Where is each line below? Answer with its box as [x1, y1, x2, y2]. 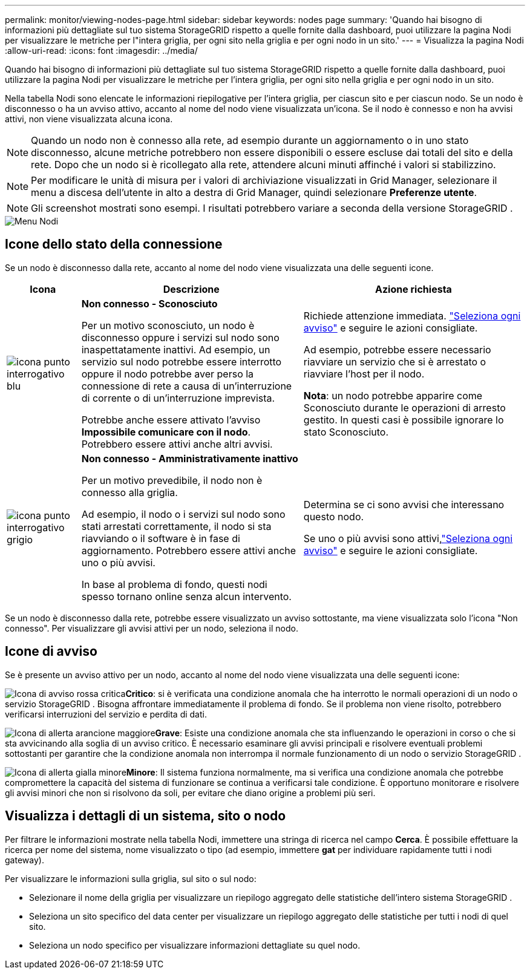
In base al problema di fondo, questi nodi [81, 578, 267, 590]
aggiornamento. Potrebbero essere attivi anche [81, 544, 296, 557]
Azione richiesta [375, 283, 452, 295]
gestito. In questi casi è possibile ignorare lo [303, 413, 504, 426]
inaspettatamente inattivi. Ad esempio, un [81, 343, 270, 356]
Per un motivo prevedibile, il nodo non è [81, 474, 263, 486]
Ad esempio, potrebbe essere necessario [303, 343, 491, 356]
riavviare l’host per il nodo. [303, 367, 425, 380]
